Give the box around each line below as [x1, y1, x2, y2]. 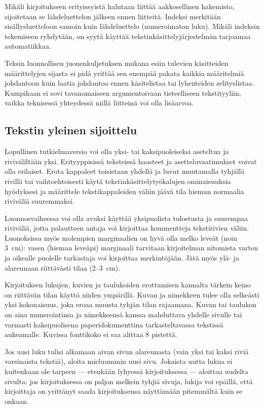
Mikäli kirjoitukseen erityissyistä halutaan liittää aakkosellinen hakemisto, [5, 1, 235, 11]
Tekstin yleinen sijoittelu [5, 122, 137, 138]
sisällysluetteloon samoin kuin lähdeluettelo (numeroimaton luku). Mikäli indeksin [5, 21, 260, 31]
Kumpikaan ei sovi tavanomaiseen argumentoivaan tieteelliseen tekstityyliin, [5, 87, 241, 98]
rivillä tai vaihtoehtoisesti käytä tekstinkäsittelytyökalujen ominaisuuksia [5, 175, 231, 186]
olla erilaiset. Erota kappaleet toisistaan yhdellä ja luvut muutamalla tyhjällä [5, 166, 245, 176]
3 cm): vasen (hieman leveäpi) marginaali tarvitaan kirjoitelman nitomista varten [5, 242, 258, 253]
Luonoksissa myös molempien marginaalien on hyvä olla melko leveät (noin [5, 232, 238, 243]
